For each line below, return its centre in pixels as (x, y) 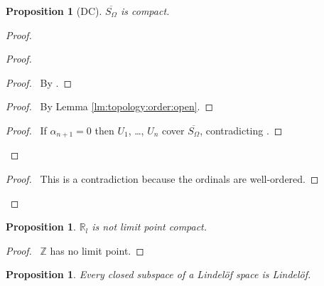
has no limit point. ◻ (97, 250)
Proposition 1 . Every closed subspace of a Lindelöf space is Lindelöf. (158, 274)
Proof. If (26, 130)
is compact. (145, 11)
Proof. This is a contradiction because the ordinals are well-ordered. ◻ (162, 179)
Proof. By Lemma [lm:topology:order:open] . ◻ (110, 106)
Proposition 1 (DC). (54, 11)
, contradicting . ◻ (241, 130)
